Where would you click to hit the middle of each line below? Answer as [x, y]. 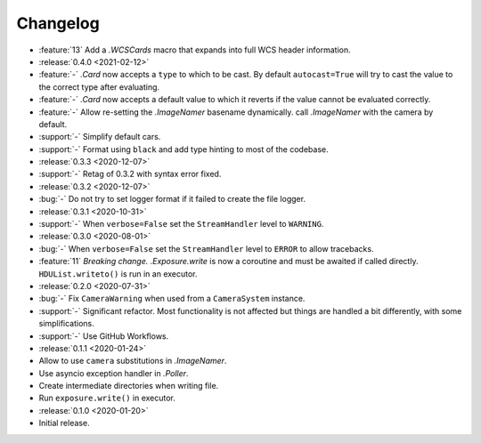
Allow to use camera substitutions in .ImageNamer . [133, 361]
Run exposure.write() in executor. [107, 398]
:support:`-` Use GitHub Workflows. [104, 336]
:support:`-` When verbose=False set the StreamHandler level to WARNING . [181, 224]
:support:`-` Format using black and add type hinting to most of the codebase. [183, 149]
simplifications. [67, 324]
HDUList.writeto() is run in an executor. [118, 274]
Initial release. [64, 423]
